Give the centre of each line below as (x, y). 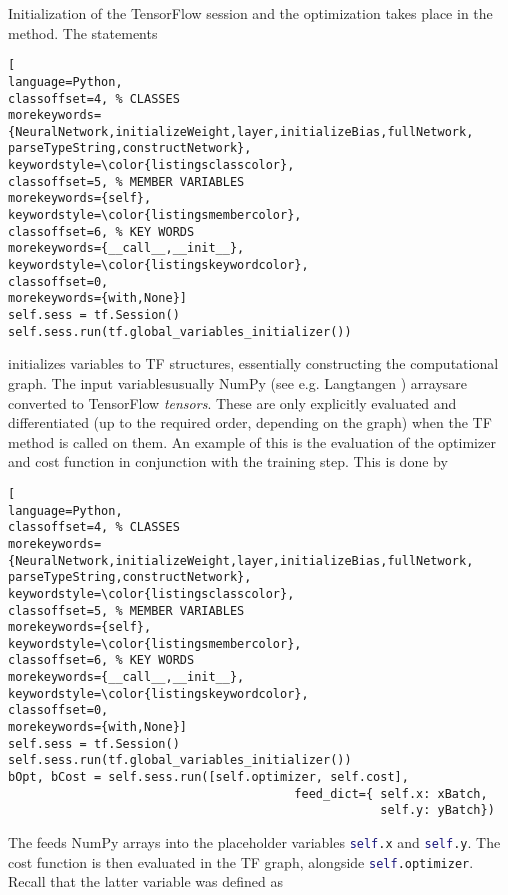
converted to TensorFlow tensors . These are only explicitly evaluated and (232, 402)
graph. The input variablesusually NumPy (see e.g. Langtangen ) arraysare (238, 382)
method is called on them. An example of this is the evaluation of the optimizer (252, 441)
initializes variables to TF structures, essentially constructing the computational (253, 363)
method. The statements (83, 32)
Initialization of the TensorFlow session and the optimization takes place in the (250, 13)
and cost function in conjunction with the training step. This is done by (228, 461)
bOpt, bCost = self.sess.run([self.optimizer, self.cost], (208, 777)
